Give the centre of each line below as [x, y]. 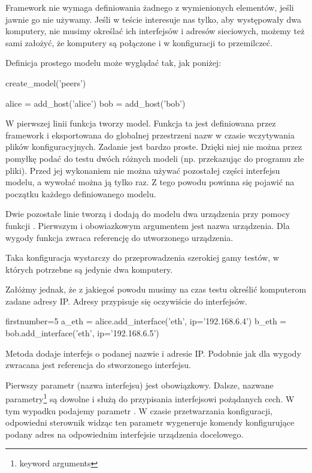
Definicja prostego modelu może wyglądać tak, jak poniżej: [113, 63]
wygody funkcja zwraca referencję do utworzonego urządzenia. [119, 237]
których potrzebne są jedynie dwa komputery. [89, 269]
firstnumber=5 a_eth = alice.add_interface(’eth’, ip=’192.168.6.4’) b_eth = [146, 321]
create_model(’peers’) [46, 82]
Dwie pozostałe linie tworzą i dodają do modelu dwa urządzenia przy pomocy [148, 214]
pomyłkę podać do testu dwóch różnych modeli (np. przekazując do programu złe [155, 158]
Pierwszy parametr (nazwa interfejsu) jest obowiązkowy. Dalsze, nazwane [140, 385]
